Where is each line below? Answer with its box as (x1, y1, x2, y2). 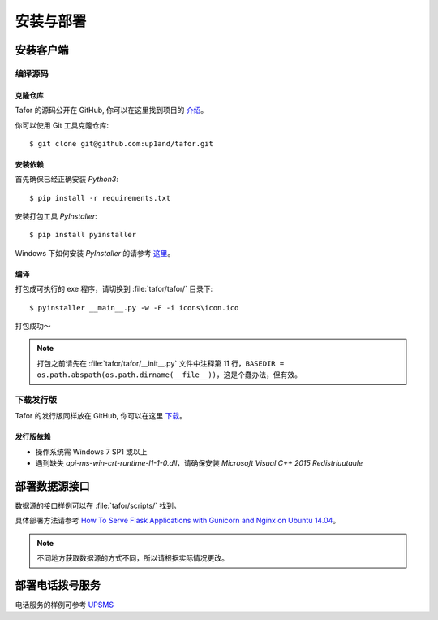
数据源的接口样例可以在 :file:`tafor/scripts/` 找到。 (15, 501, 182, 511)
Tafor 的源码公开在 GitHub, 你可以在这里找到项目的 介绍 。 (15, 106, 208, 115)
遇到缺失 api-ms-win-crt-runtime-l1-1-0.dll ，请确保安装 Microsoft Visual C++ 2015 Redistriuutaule (35, 458, 363, 468)
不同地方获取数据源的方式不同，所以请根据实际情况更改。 (36, 553, 229, 563)
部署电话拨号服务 (15, 579, 101, 592)
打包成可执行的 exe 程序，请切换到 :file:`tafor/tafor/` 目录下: (15, 284, 213, 294)
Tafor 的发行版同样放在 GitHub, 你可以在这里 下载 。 (15, 411, 187, 421)
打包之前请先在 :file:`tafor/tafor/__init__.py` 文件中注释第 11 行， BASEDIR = (36, 358, 285, 368)
